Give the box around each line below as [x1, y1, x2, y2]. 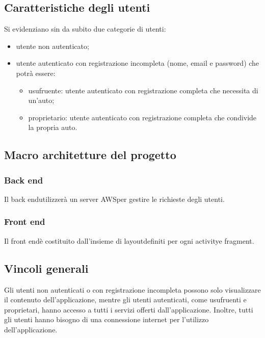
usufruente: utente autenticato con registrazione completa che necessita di [28, 85, 258, 95]
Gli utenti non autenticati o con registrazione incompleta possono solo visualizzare [4, 284, 261, 295]
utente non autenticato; [16, 40, 89, 51]
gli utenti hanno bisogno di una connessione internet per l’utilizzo [4, 314, 209, 325]
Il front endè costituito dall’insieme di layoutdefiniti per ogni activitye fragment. [4, 235, 254, 246]
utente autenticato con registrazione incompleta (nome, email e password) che [16, 58, 259, 68]
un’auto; [28, 95, 55, 106]
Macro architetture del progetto [4, 147, 176, 163]
